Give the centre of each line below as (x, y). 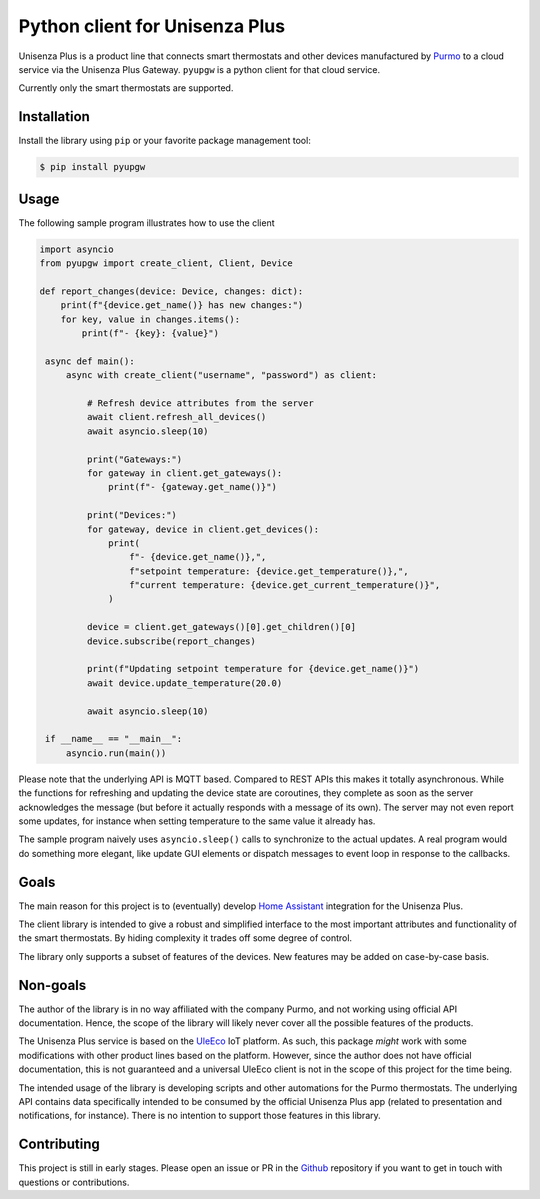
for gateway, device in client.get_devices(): (203, 529)
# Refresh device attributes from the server (200, 403)
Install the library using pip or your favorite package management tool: (165, 141)
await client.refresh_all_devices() (176, 417)
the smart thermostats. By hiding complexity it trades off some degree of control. (185, 938)
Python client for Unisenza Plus (151, 26)
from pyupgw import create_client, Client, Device (166, 263)
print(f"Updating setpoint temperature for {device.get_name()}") (253, 669)
